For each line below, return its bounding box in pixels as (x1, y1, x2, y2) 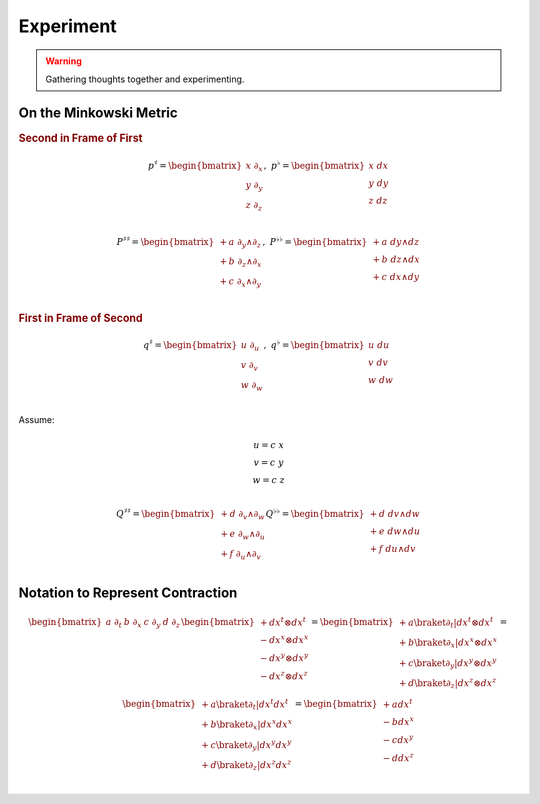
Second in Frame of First (18, 131, 143, 145)
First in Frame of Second (18, 311, 143, 325)
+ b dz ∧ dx (372, 253, 420, 265)
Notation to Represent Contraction (18, 584, 238, 601)
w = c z (252, 474, 285, 485)
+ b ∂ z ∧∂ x (219, 256, 262, 270)
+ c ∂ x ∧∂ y (219, 276, 262, 289)
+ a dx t (382, 696, 413, 710)
